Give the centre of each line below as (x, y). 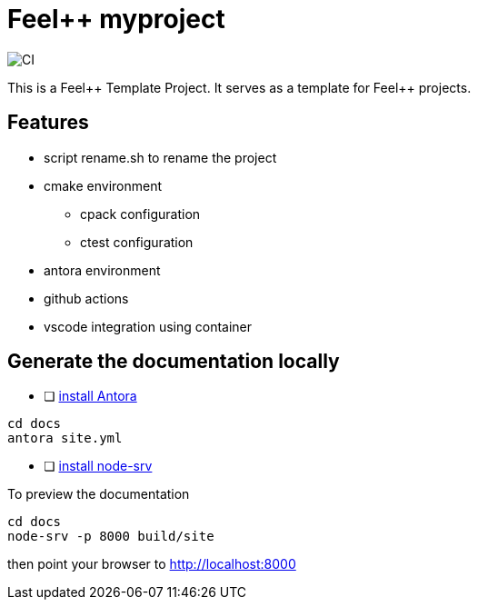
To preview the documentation (99, 494)
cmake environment (103, 185)
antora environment (102, 270)
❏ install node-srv (98, 466)
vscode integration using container (148, 326)
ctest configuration (137, 242)
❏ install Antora (90, 396)
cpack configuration (140, 214)
